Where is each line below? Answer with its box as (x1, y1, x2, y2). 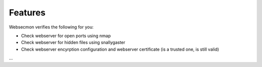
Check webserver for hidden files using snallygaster (21, 40, 126, 45)
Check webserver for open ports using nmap (21, 33, 111, 39)
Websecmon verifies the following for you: (9, 24, 94, 30)
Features (9, 7, 46, 18)
